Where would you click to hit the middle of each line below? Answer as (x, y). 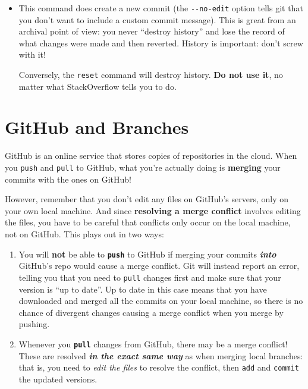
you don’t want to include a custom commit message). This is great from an (157, 19)
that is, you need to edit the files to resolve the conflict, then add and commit (159, 367)
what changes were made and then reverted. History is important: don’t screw (161, 43)
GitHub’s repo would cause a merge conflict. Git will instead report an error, (159, 266)
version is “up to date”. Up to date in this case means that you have (143, 289)
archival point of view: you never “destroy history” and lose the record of (152, 31)
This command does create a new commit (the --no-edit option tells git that (161, 8)
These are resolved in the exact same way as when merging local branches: (161, 355)
